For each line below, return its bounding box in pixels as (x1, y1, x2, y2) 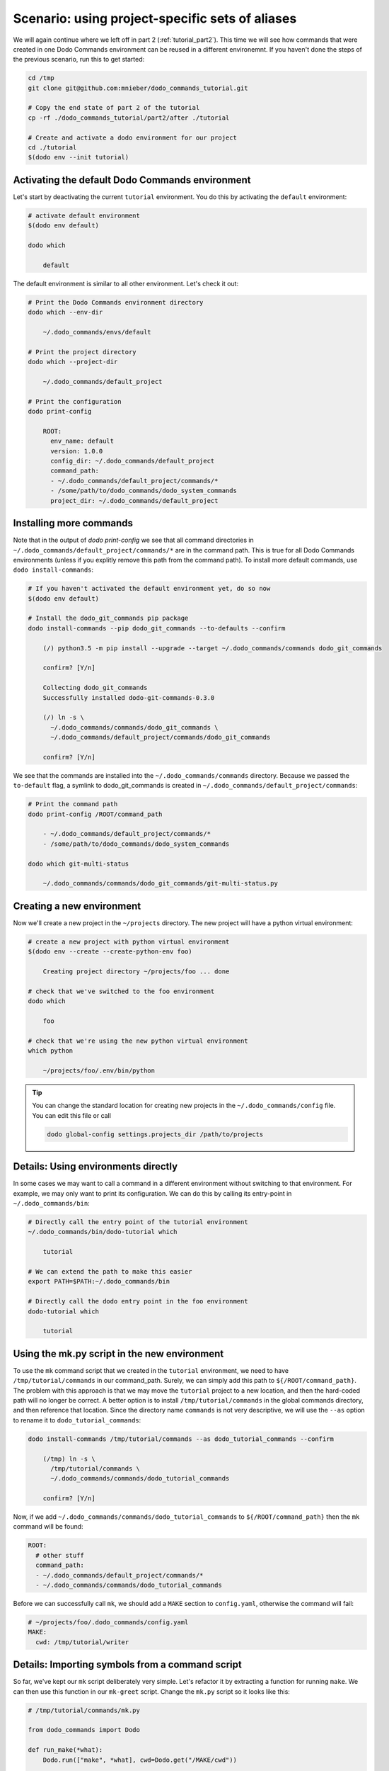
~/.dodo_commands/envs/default (42, 328, 151, 336)
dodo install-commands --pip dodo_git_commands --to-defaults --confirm (28, 624, 286, 632)
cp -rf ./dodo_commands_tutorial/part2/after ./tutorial (28, 113, 230, 122)
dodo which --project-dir (28, 358, 118, 366)
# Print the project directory (28, 348, 137, 356)
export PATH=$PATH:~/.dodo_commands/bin (28, 1277, 170, 1286)
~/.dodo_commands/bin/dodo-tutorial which (28, 1228, 178, 1236)
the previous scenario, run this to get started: (13, 55, 145, 64)
